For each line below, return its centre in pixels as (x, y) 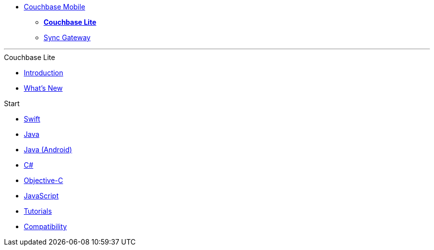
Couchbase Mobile (54, 7)
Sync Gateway (67, 37)
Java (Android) (48, 150)
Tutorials (38, 211)
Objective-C (44, 180)
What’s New (43, 88)
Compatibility (45, 226)
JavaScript (41, 196)
